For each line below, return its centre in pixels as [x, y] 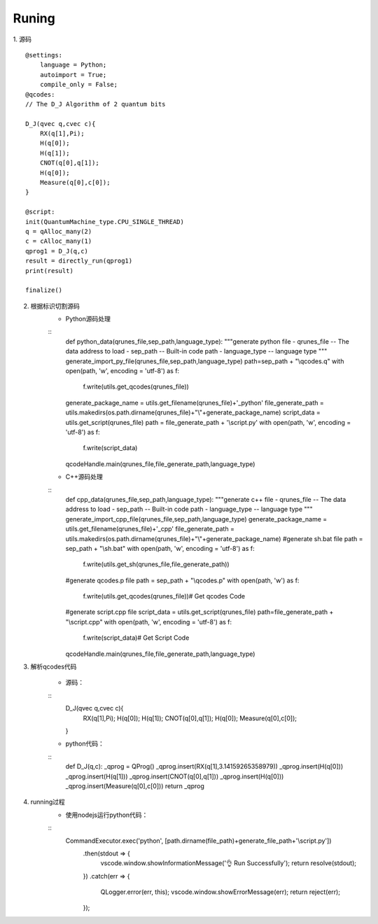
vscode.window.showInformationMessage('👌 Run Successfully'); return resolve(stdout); [229, 863]
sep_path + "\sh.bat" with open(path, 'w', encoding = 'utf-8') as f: [160, 548]
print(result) [49, 271]
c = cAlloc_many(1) [59, 241]
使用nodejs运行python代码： [107, 815]
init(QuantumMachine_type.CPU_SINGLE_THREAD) [105, 222]
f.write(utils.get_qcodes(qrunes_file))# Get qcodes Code [164, 596]
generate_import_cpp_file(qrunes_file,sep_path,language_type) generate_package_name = [196, 519]
